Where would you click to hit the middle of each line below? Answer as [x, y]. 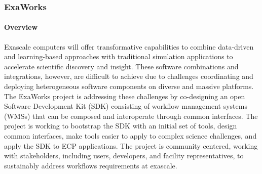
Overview [21, 27]
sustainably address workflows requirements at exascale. [91, 165]
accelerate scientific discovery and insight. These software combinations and [121, 66]
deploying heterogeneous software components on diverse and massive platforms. [129, 86]
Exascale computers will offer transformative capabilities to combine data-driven [129, 46]
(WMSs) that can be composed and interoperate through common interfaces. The [131, 116]
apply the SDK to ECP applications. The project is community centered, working [131, 145]
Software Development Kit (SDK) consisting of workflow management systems [126, 106]
